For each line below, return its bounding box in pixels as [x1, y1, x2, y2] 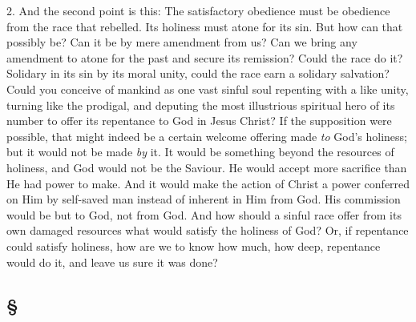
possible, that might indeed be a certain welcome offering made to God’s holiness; [6, 127, 408, 144]
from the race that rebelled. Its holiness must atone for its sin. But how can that [6, 18, 403, 34]
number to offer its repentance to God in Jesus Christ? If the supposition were [6, 112, 392, 129]
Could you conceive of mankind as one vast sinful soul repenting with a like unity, [6, 80, 409, 97]
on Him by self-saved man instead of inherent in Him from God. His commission [6, 191, 401, 207]
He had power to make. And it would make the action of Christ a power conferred [6, 175, 410, 191]
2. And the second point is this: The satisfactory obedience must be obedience [6, 2, 390, 18]
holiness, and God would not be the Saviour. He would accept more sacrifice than [6, 159, 407, 175]
